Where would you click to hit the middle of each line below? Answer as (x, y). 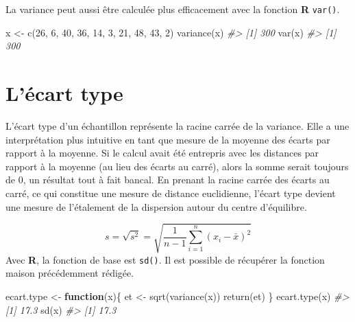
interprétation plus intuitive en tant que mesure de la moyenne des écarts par (168, 139)
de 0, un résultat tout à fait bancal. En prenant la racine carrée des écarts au (168, 180)
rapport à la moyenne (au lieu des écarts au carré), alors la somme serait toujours (177, 166)
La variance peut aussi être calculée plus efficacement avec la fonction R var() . (173, 9)
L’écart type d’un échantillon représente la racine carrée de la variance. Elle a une (177, 125)
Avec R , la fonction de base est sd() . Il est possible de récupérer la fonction (165, 259)
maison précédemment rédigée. (70, 273)
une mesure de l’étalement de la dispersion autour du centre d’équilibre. (156, 206)
